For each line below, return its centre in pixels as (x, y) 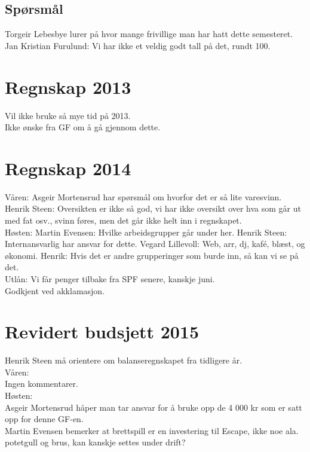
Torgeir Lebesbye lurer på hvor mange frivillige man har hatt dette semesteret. (149, 34)
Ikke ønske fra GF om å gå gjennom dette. (83, 127)
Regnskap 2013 (68, 86)
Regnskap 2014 (68, 168)
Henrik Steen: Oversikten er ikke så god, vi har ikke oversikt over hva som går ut (153, 208)
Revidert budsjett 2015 (102, 332)
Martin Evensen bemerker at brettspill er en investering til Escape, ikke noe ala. (152, 430)
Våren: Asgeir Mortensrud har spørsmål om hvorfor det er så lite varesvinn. (143, 196)
